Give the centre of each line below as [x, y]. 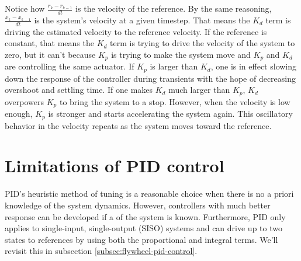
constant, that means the [49, 43]
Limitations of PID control [115, 166]
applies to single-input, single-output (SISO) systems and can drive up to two [143, 228]
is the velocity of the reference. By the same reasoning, [174, 8]
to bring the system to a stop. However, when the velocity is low [175, 101]
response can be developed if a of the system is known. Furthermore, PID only [145, 216]
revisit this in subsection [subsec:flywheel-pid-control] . [101, 251]
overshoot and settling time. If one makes [79, 90]
